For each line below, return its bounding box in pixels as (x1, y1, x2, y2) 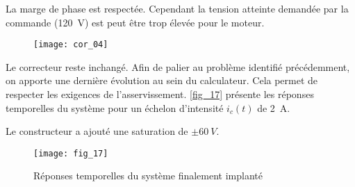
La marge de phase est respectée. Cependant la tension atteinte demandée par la (6, 1, 349, 15)
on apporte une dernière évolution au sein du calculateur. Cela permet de (6, 73, 318, 88)
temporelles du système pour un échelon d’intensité (6, 100, 224, 115)
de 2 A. (257, 100, 290, 115)
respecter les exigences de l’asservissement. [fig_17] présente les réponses (6, 87, 314, 101)
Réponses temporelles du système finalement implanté (33, 168, 263, 183)
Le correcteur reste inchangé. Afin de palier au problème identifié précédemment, (6, 59, 350, 74)
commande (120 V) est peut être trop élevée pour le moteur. (6, 15, 265, 29)
